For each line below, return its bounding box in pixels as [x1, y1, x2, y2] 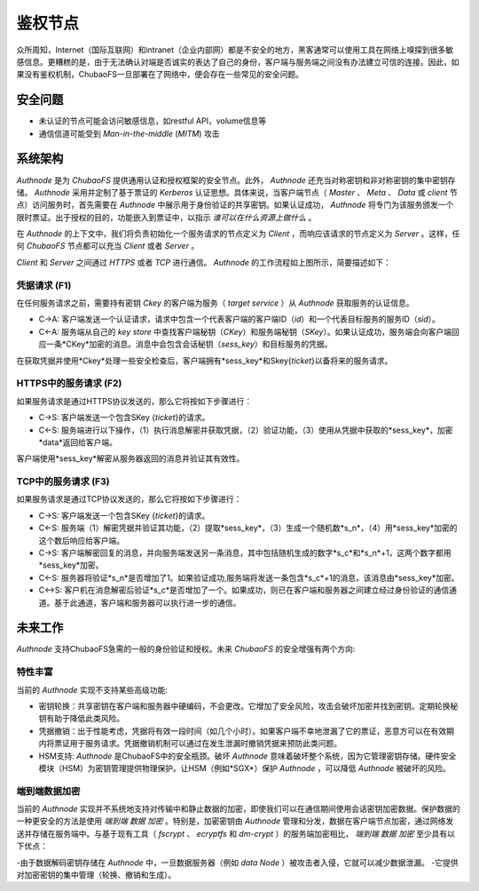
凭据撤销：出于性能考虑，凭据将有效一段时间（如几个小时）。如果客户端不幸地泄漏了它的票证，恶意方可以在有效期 [38, 725, 454, 736]
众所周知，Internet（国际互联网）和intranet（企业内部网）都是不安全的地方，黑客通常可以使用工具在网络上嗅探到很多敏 [16, 44, 454, 55]
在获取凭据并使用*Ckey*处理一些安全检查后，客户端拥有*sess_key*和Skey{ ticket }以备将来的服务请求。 [16, 355, 393, 366]
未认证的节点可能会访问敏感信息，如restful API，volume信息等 [38, 115, 267, 126]
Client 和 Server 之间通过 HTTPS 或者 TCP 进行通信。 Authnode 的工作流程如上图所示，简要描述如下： [16, 257, 392, 267]
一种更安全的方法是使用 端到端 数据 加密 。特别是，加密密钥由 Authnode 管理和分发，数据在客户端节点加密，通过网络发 [16, 815, 454, 826]
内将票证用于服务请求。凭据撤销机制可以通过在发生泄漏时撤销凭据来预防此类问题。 [38, 738, 342, 749]
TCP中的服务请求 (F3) [16, 475, 110, 488]
